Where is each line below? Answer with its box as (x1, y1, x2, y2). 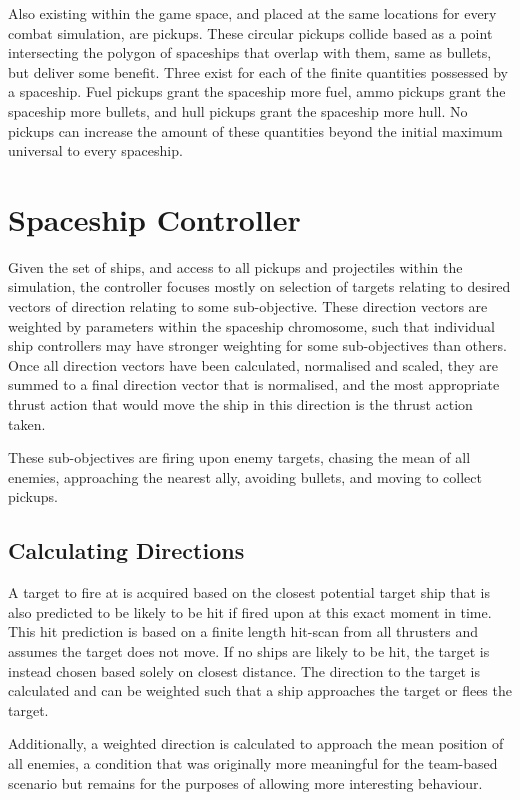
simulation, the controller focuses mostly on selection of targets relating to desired (8, 276, 511, 297)
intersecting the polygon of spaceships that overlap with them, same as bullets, (8, 42, 492, 63)
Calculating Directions (8, 535, 245, 566)
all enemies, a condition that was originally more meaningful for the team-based (8, 752, 498, 773)
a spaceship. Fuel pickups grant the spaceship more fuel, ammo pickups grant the (8, 81, 506, 102)
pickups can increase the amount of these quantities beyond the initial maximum (8, 120, 503, 141)
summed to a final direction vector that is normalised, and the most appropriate (8, 374, 500, 395)
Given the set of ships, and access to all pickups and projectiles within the (8, 256, 463, 277)
